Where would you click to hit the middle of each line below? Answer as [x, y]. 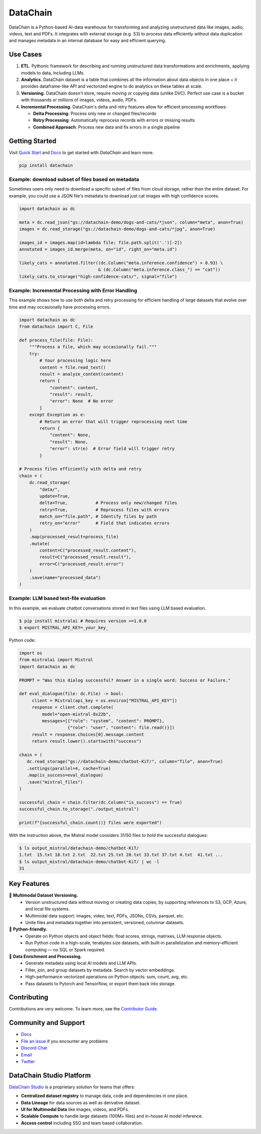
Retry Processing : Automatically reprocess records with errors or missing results [114, 120]
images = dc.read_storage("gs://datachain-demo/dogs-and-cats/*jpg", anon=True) [117, 229]
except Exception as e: [57, 415]
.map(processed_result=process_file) [74, 537]
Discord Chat [34, 1048]
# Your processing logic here [75, 361]
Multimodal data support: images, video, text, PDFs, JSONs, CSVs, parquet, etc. [105, 915]
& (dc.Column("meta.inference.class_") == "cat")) [159, 270]
